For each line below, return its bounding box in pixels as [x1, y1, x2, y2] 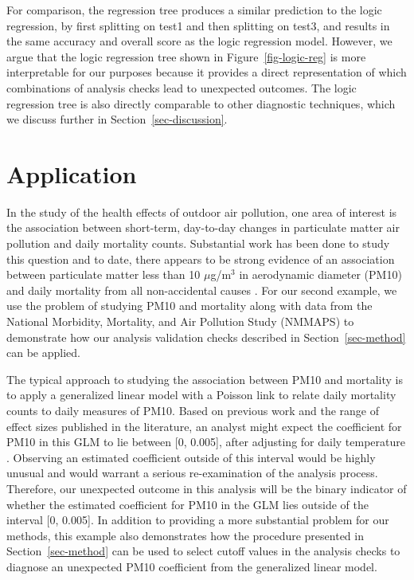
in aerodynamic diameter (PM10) [239, 266, 402, 283]
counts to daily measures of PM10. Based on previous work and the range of [6, 402, 379, 418]
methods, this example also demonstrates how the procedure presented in [6, 527, 364, 543]
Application [6, 157, 137, 190]
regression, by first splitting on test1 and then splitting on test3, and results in [6, 17, 390, 33]
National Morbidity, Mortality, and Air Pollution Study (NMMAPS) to [6, 313, 354, 330]
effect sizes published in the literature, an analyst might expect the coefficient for [6, 417, 402, 434]
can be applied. [6, 344, 80, 361]
